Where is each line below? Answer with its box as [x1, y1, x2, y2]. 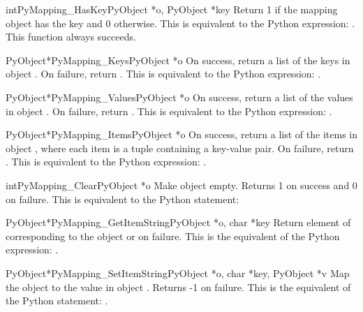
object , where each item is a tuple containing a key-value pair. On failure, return [6, 140, 354, 155]
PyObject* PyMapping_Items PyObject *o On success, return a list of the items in [6, 127, 357, 142]
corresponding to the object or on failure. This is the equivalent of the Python [6, 228, 340, 243]
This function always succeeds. [6, 29, 136, 44]
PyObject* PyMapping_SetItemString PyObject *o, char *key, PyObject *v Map [6, 265, 350, 280]
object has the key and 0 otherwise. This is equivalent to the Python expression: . [6, 15, 355, 30]
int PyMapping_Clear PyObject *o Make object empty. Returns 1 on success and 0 [6, 177, 357, 192]
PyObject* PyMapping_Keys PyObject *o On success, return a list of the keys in [6, 52, 350, 67]
